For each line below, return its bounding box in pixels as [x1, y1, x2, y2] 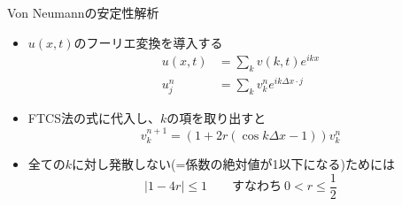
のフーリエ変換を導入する [73, 33, 223, 51]
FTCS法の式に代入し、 [27, 109, 160, 127]
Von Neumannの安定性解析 [7, 4, 159, 21]
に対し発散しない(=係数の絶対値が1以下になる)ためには [72, 155, 395, 173]
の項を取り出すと [166, 109, 267, 127]
